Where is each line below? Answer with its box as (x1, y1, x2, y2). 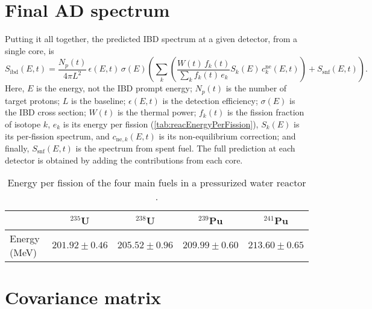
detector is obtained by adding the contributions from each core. (5, 153, 243, 166)
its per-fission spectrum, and (5, 129, 110, 142)
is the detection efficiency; (162, 94, 258, 106)
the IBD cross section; (5, 106, 86, 118)
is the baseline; (71, 94, 126, 106)
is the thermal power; (117, 106, 197, 118)
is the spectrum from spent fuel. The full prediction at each (75, 142, 295, 154)
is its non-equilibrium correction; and (159, 129, 296, 142)
